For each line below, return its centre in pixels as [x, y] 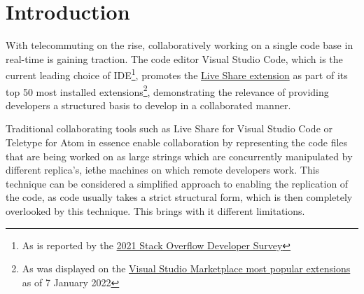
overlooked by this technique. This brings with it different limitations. [155, 210]
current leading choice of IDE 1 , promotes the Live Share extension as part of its [177, 74]
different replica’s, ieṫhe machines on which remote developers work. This [163, 170]
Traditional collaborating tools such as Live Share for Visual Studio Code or [169, 128]
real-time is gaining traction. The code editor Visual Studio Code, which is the [174, 58]
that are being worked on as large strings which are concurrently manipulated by [179, 156]
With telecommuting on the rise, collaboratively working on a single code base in [180, 45]
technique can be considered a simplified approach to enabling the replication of [177, 183]
